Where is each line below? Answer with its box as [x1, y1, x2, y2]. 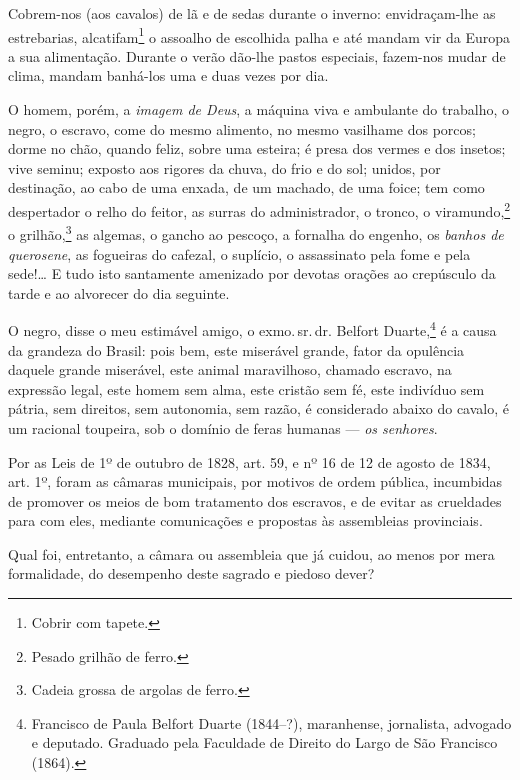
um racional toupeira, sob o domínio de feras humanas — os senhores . [8, 417, 438, 438]
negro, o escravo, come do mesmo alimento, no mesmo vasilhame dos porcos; [8, 118, 476, 139]
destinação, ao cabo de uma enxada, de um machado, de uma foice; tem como [8, 177, 485, 198]
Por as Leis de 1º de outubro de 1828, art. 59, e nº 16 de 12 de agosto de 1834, [8, 451, 491, 472]
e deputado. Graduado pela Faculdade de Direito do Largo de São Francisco [31, 732, 498, 753]
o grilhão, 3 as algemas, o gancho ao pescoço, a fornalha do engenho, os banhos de [8, 221, 504, 244]
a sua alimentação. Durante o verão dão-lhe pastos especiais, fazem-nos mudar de [8, 45, 506, 66]
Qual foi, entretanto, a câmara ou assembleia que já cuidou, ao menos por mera [8, 543, 495, 564]
